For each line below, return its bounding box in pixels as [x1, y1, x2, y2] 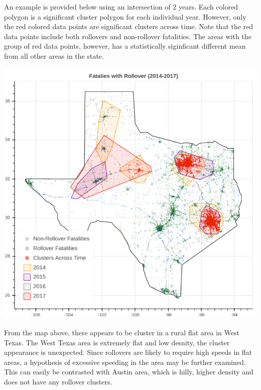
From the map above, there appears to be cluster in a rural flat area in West [4, 327, 239, 338]
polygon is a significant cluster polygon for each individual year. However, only [4, 11, 246, 22]
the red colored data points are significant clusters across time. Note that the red [4, 21, 253, 32]
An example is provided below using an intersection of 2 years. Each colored [4, 2, 238, 12]
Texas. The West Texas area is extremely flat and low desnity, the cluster [4, 337, 230, 347]
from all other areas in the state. [4, 50, 104, 61]
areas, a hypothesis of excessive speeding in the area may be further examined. [4, 356, 246, 367]
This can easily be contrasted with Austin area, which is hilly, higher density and [4, 366, 253, 377]
